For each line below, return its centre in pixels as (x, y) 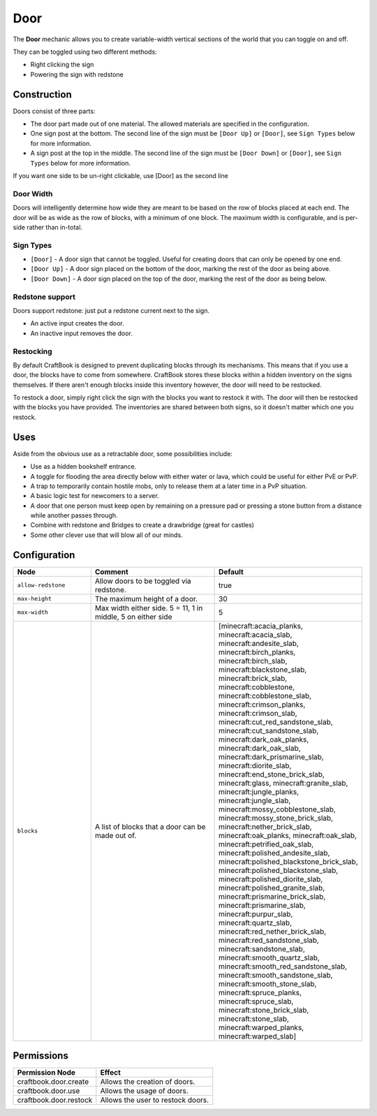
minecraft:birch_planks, (257, 652)
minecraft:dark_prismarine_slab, (271, 756)
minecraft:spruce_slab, (256, 1001)
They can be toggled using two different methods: (85, 52)
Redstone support (44, 297)
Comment (111, 571)
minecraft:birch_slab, (253, 661)
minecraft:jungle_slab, (255, 800)
